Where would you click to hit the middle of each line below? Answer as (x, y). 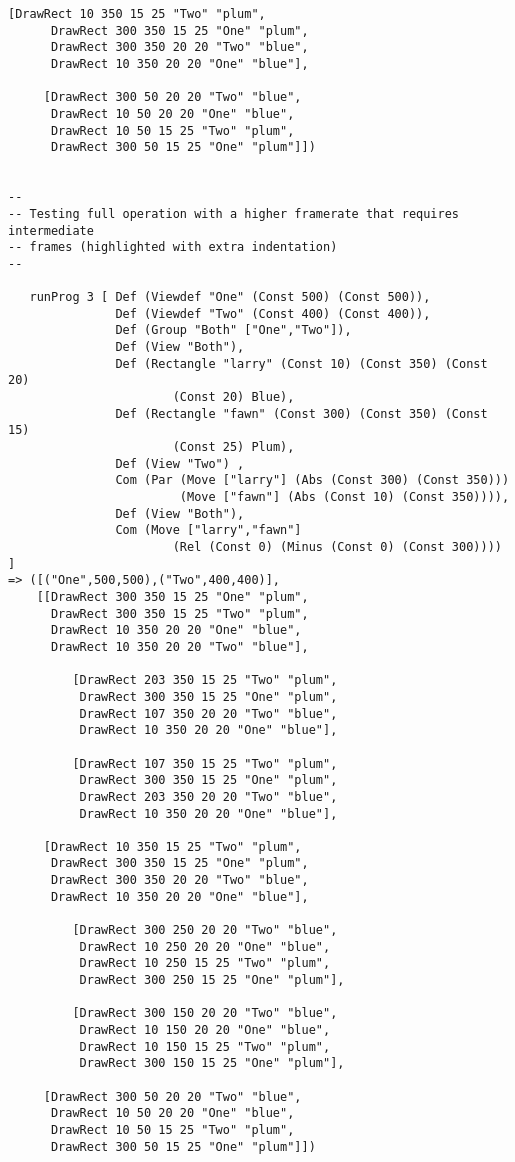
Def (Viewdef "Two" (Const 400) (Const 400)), (273, 313)
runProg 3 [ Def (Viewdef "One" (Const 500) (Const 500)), (230, 297)
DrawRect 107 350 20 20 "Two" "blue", (208, 713)
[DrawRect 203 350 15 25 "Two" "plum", (205, 680)
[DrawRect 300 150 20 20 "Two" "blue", (205, 1013)
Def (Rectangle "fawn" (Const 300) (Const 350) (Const (301, 413)
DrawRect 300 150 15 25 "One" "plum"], (212, 1063)
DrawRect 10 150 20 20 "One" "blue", (205, 1030)
